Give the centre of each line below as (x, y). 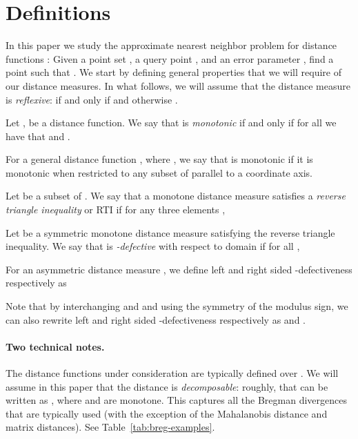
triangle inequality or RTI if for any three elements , (116, 209)
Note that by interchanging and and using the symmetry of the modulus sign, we (177, 306)
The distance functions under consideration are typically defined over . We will (172, 373)
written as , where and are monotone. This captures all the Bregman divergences (176, 400)
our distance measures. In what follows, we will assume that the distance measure (178, 85)
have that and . (38, 136)
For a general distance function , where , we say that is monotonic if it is (159, 159)
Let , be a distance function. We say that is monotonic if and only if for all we (171, 123)
